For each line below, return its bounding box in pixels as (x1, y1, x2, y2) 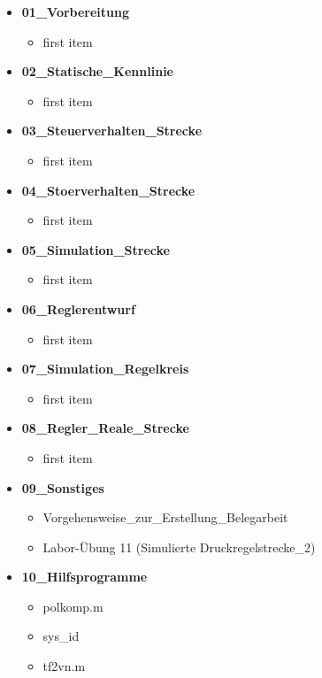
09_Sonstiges (21, 478, 104, 497)
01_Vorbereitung (21, 3, 130, 20)
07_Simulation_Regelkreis (21, 359, 189, 378)
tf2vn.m (42, 657, 86, 675)
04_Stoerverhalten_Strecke (21, 181, 195, 199)
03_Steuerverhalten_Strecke (21, 121, 203, 140)
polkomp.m (42, 597, 103, 615)
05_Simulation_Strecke (21, 240, 170, 258)
